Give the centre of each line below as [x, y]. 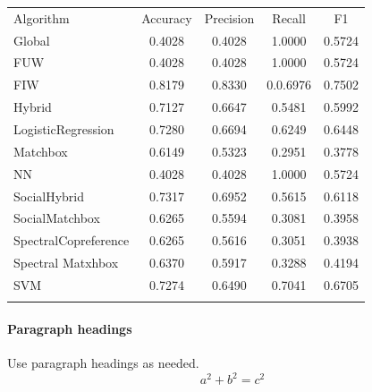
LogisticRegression [64, 128]
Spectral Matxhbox [66, 263]
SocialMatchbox [57, 218]
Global [32, 40]
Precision [229, 17]
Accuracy [167, 17]
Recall [289, 17]
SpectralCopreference [72, 240]
